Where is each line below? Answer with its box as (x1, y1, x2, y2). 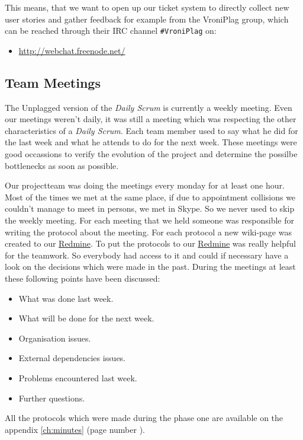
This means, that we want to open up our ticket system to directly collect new (5, 1, 289, 13)
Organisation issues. (18, 331, 91, 344)
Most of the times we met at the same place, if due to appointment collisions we (5, 190, 296, 203)
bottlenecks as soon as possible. (5, 159, 119, 171)
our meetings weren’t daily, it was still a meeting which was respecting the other (5, 113, 296, 125)
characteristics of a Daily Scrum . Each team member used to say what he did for (5, 124, 298, 136)
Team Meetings (5, 73, 101, 91)
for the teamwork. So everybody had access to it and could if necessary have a (5, 248, 289, 261)
